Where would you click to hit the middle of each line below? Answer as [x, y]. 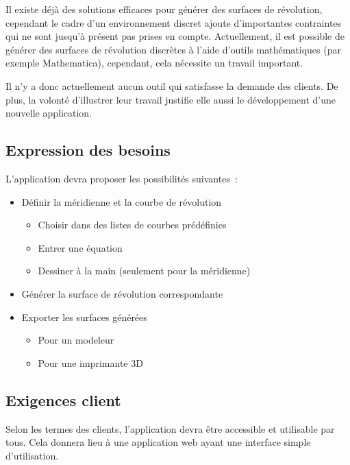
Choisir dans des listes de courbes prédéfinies [132, 225]
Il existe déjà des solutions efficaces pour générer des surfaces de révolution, [164, 9]
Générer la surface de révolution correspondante [122, 293]
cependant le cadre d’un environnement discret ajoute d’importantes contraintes [174, 22]
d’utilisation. [32, 455]
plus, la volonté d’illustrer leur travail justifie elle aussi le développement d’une [171, 99]
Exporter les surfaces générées [84, 317]
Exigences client [63, 400]
